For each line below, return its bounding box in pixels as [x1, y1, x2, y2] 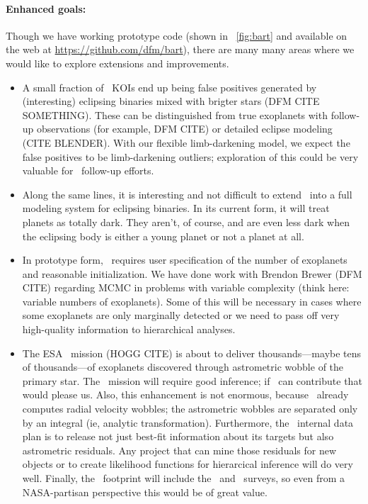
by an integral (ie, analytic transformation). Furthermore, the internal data [22, 415, 354, 430]
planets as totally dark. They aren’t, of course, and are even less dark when [22, 214, 350, 229]
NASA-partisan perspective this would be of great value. [22, 484, 268, 499]
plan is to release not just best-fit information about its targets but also [22, 429, 334, 444]
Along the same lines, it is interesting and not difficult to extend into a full [22, 186, 352, 201]
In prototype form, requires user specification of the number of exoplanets [22, 252, 347, 267]
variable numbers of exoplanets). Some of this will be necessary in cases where [22, 293, 362, 308]
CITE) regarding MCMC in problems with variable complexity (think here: [22, 280, 350, 295]
